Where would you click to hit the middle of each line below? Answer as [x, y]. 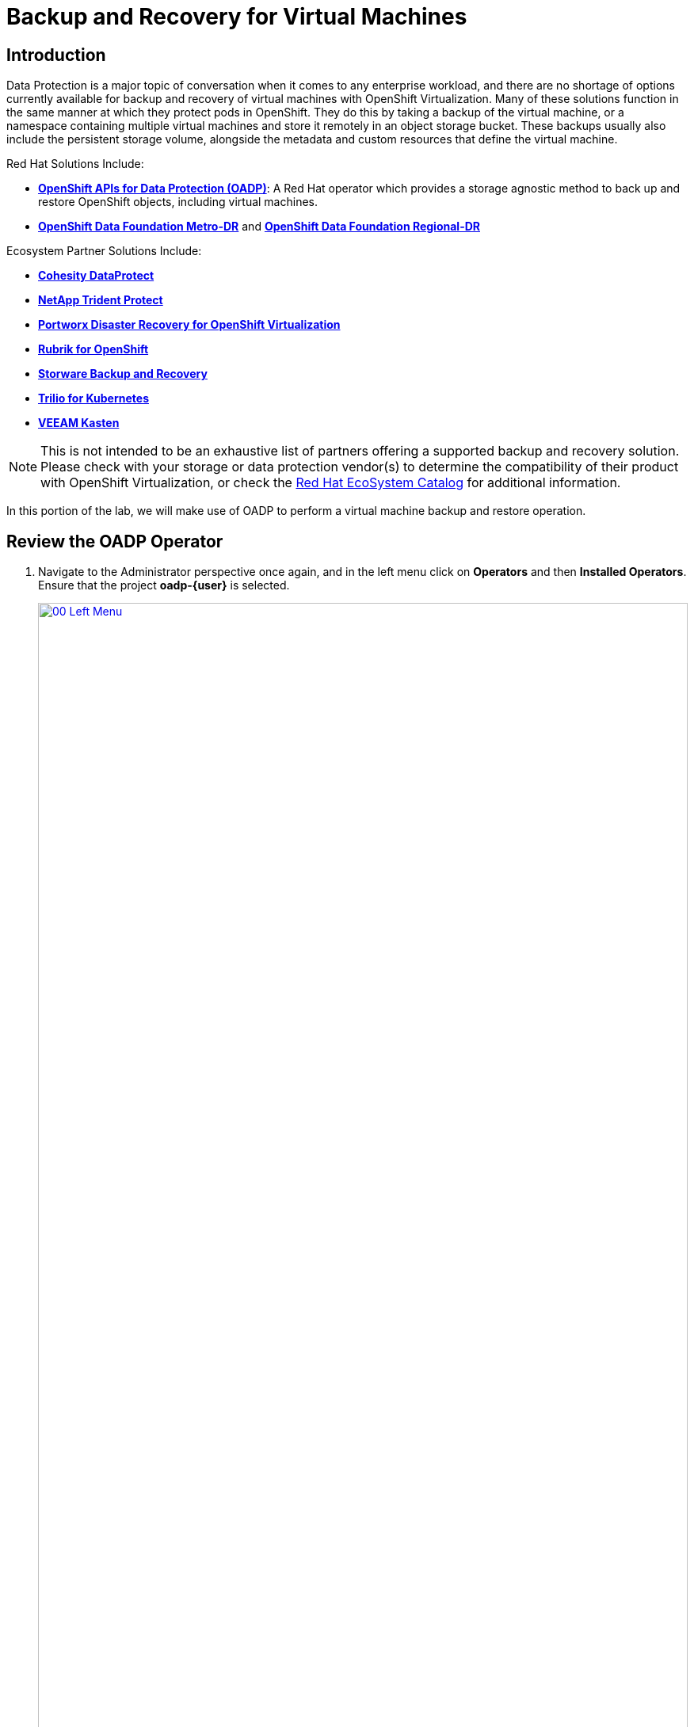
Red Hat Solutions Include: [75, 164]
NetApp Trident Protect [101, 300]
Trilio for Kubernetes [93, 398]
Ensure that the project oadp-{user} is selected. [164, 585]
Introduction [56, 55]
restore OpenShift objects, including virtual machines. [178, 202]
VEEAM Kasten [79, 423]
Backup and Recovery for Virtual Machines [237, 17]
